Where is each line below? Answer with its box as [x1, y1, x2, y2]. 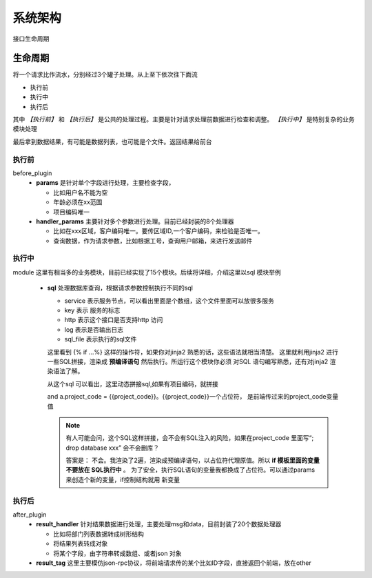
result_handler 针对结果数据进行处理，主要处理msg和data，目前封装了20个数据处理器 [36, 520, 282, 528]
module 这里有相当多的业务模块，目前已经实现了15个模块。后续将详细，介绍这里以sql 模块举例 [12, 268, 282, 276]
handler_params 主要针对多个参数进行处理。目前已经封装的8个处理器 [36, 217, 234, 226]
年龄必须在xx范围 [53, 198, 103, 206]
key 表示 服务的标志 [64, 306, 121, 314]
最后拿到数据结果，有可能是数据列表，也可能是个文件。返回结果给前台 [12, 137, 212, 146]
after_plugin [12, 510, 47, 519]
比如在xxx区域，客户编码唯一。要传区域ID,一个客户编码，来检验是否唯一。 [53, 227, 265, 235]
